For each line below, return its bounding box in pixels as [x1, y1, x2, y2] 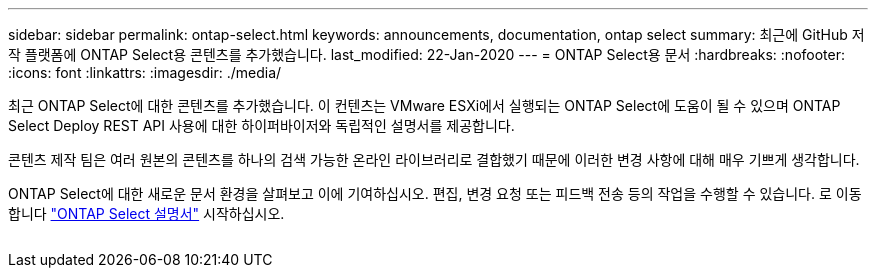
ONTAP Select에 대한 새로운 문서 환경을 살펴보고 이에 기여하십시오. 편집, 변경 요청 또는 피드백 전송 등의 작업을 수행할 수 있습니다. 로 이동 [8, 185, 862, 202]
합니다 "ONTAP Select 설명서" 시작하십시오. [8, 205, 285, 222]
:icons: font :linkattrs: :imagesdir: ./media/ [8, 64, 282, 81]
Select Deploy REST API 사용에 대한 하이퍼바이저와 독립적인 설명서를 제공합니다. [8, 117, 515, 134]
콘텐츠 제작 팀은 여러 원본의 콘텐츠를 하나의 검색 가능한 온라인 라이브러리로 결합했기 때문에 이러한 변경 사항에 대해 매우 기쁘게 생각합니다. [8, 151, 860, 168]
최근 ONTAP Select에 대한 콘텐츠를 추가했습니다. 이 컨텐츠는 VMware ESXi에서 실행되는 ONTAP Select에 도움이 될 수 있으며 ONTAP [8, 97, 841, 114]
